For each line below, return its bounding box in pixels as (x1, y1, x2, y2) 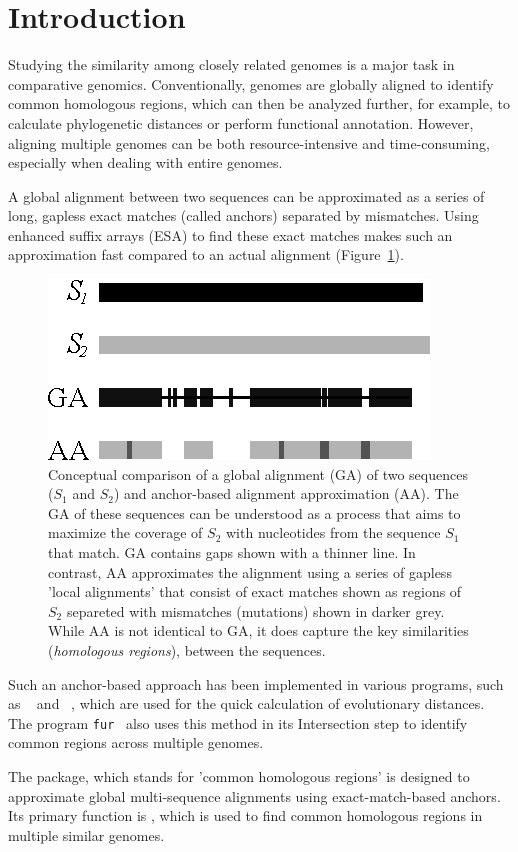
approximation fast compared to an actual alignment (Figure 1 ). (8, 244, 404, 265)
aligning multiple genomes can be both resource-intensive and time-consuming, (8, 132, 490, 153)
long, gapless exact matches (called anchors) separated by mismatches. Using (8, 205, 479, 226)
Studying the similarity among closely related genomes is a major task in (8, 54, 455, 75)
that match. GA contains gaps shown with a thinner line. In (48, 542, 416, 563)
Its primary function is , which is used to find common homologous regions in (8, 805, 483, 826)
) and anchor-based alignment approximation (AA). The (113, 483, 459, 504)
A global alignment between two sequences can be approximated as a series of (8, 185, 485, 206)
